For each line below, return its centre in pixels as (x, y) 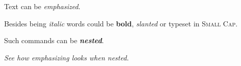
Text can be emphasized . (42, 6)
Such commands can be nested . (54, 40)
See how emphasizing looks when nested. (67, 57)
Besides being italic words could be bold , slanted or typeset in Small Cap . (121, 23)
